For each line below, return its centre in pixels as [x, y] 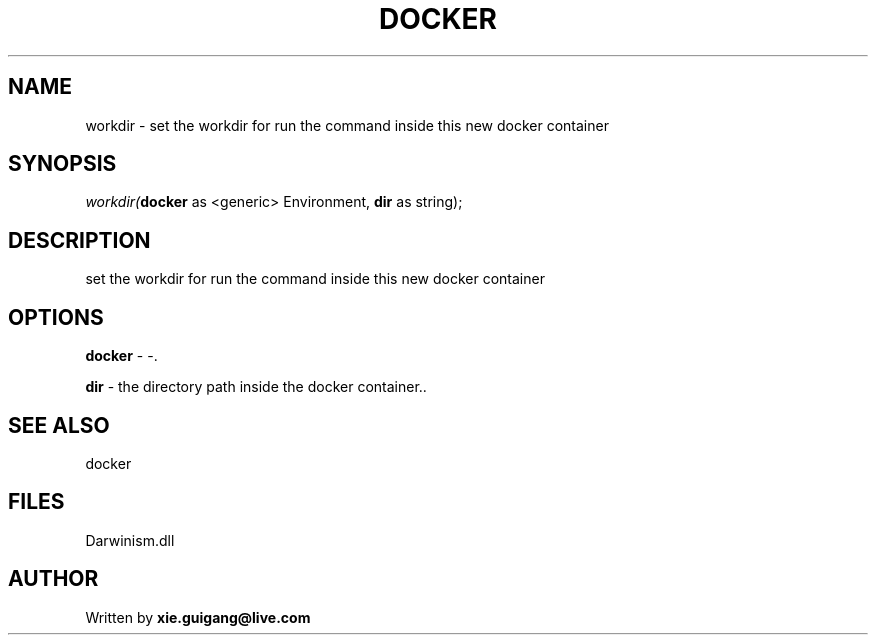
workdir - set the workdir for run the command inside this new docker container [347, 125]
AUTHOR [53, 579]
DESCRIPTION [79, 240]
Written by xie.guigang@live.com [198, 617]
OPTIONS [56, 317]
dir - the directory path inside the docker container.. [256, 387]
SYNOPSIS [62, 164]
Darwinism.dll [130, 540]
